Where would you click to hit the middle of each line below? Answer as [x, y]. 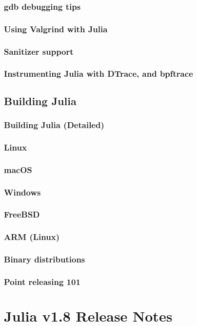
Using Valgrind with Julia [56, 29]
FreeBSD [22, 214]
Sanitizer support [39, 51]
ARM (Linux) [32, 237]
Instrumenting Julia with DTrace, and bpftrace [98, 74]
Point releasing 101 [42, 281]
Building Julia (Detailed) [54, 125]
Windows [22, 192]
